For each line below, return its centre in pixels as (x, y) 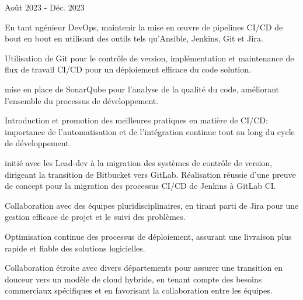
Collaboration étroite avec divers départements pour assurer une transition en (144, 268)
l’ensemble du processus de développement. (82, 100)
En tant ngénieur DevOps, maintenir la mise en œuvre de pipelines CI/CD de (144, 27)
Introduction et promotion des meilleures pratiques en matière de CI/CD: (136, 120)
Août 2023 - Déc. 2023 (45, 7)
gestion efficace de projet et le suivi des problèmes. (95, 217)
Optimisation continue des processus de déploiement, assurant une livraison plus (148, 236)
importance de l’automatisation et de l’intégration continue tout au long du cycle (150, 131)
